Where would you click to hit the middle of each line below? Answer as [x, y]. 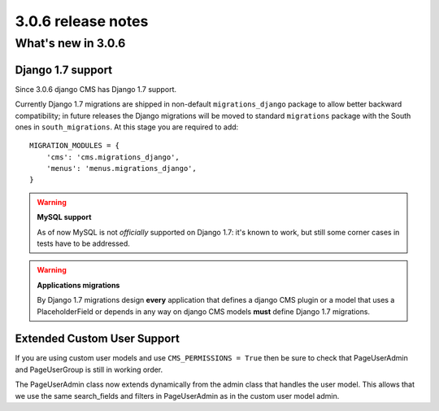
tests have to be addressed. [83, 243]
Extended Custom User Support [98, 339]
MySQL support [64, 217]
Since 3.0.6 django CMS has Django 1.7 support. [96, 89]
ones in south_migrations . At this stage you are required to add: [127, 127]
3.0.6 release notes [82, 21]
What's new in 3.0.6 [70, 43]
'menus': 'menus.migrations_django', [121, 168]
